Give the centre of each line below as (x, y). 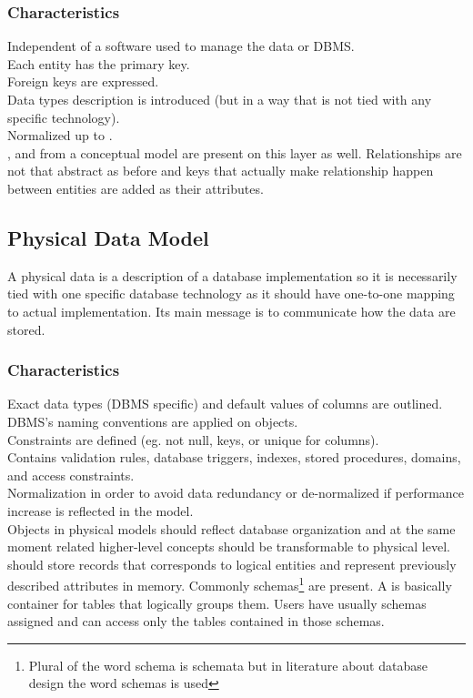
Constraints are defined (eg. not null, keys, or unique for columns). (193, 439)
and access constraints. (71, 475)
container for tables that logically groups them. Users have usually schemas (217, 603)
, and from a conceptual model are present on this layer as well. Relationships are (235, 152)
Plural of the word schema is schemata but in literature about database (228, 665)
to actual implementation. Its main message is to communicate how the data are (231, 311)
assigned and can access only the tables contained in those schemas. (196, 621)
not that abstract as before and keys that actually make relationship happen (221, 171)
